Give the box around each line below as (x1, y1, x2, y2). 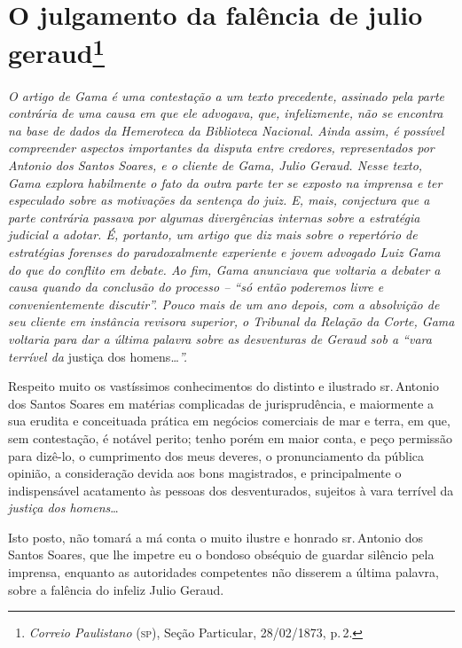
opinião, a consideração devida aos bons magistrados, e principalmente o (8, 464, 402, 482)
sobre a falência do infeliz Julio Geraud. (8, 580, 224, 598)
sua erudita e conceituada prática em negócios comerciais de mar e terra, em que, (8, 411, 450, 430)
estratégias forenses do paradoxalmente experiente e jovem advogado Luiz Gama (8, 242, 441, 261)
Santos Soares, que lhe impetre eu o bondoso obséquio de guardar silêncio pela (8, 545, 435, 564)
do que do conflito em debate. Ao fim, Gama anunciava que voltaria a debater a (8, 260, 441, 278)
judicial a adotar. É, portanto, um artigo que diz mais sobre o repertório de (8, 225, 418, 244)
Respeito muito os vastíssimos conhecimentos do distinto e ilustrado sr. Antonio (8, 377, 439, 395)
